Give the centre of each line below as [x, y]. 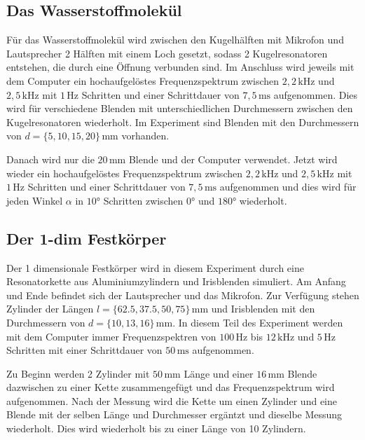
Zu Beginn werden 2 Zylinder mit [78, 373]
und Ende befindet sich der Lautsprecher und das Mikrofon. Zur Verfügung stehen [183, 295]
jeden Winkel [35, 200]
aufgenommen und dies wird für [288, 187]
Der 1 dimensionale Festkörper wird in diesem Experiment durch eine [155, 267]
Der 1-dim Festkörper [87, 238]
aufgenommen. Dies [316, 94]
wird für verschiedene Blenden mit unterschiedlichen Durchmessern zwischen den [180, 108]
